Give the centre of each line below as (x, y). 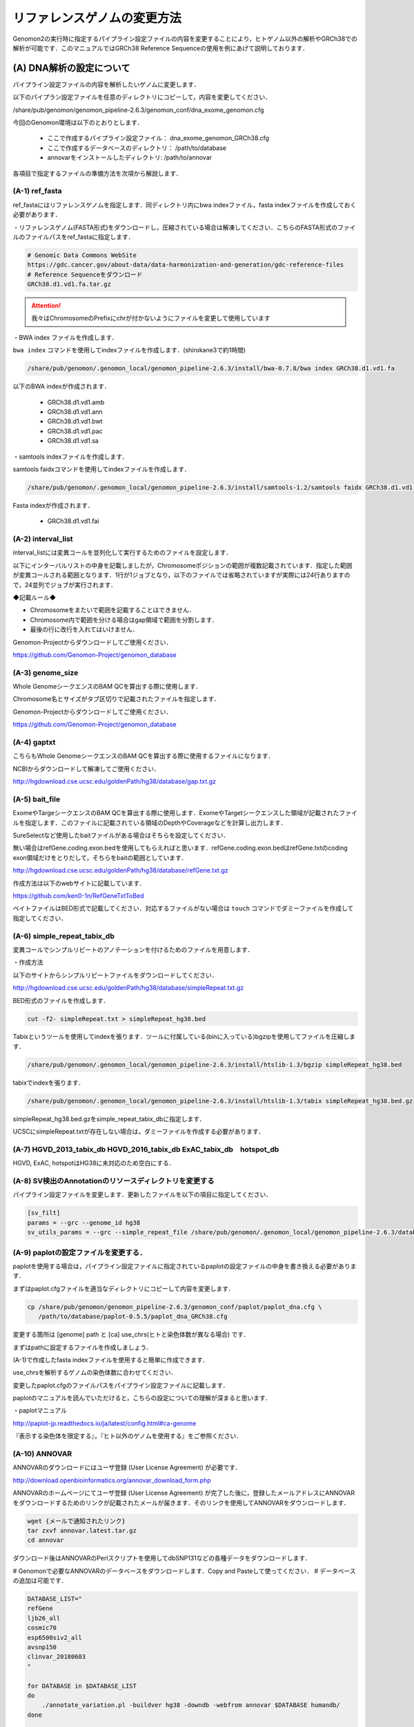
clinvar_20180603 (57, 1657)
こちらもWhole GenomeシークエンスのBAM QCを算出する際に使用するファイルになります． (144, 756)
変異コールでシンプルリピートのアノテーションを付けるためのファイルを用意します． (133, 949)
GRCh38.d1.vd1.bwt (75, 421)
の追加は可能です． (40, 1581)
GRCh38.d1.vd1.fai (73, 521)
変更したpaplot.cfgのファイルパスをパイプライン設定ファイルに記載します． (121, 1385)
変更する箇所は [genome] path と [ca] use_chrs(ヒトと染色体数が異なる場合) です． (131, 1335)
